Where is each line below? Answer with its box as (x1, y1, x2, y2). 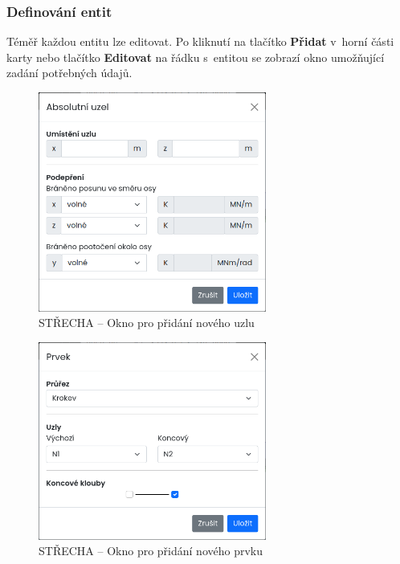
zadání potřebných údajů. (6, 64, 133, 81)
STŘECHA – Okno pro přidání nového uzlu (39, 314, 255, 331)
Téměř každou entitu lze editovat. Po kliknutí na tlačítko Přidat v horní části (6, 33, 394, 50)
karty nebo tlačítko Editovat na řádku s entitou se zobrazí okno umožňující (6, 48, 385, 65)
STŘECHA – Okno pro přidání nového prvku (39, 542, 263, 559)
